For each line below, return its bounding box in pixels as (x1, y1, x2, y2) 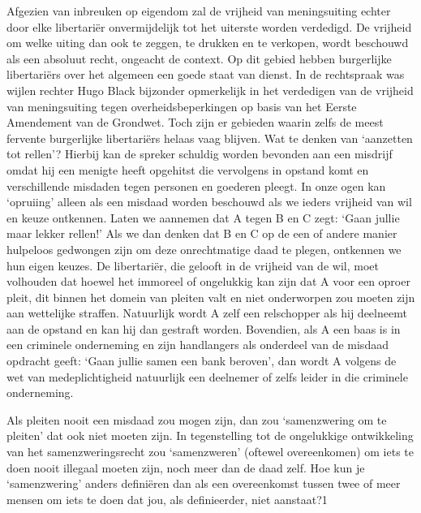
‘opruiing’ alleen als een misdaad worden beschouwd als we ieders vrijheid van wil (6, 193, 412, 210)
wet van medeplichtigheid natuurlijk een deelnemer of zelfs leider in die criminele (6, 368, 408, 385)
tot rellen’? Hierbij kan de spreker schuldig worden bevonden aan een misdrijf (6, 145, 393, 162)
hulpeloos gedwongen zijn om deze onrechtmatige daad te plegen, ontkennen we (6, 240, 402, 257)
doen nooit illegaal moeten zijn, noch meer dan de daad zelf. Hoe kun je (6, 459, 365, 476)
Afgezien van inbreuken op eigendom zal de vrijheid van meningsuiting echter (6, 2, 391, 19)
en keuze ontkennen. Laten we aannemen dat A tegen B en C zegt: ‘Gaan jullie (6, 209, 400, 226)
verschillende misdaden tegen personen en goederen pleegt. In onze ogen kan (6, 177, 386, 194)
